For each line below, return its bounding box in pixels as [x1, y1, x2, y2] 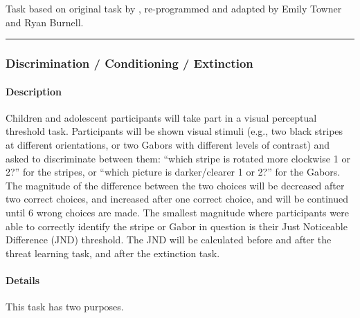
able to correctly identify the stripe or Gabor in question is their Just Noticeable [6, 218, 348, 233]
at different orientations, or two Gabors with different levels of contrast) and [6, 138, 330, 152]
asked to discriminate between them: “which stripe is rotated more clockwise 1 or [6, 151, 350, 165]
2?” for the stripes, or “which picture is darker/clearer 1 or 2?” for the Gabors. [6, 165, 341, 179]
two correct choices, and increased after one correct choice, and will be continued [6, 191, 348, 206]
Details [6, 272, 40, 287]
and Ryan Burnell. [6, 15, 84, 29]
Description [6, 84, 62, 98]
